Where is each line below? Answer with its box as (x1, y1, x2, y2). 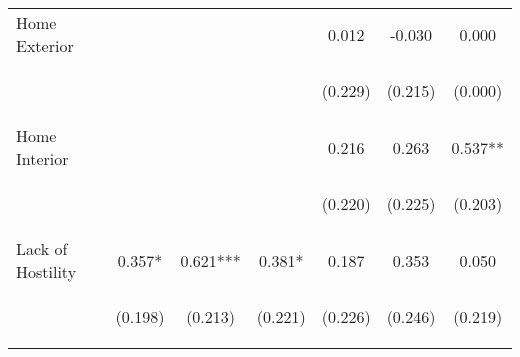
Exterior (16, 34, 74, 57)
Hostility (16, 260, 77, 283)
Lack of (16, 237, 68, 260)
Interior (16, 147, 69, 170)
